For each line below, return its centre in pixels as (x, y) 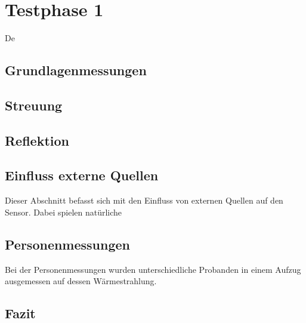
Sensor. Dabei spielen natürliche (64, 212)
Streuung (34, 105)
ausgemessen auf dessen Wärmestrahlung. (81, 281)
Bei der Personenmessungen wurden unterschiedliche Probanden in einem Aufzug (153, 269)
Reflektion (37, 140)
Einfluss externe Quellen (82, 175)
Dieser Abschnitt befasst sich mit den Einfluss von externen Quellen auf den (144, 200)
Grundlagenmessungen (76, 70)
